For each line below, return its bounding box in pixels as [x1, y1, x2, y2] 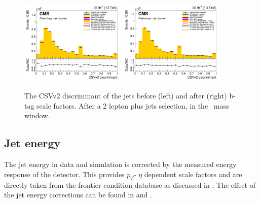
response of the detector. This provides [4, 168, 125, 179]
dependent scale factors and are [144, 168, 242, 179]
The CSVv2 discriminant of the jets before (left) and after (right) [24, 90, 227, 101]
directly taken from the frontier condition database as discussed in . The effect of [4, 179, 255, 190]
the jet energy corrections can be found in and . [4, 189, 152, 200]
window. [24, 110, 50, 121]
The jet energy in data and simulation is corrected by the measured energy [4, 159, 237, 170]
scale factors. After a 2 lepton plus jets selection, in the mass [36, 100, 229, 111]
